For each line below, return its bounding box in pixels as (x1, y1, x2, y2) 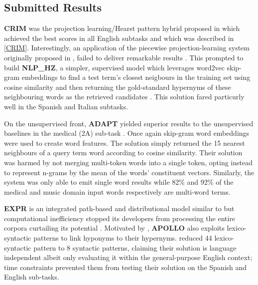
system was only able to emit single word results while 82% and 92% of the (4, 177, 234, 187)
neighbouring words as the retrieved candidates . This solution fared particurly (4, 91, 245, 102)
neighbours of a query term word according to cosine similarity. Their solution (4, 147, 243, 158)
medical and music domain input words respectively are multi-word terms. (4, 186, 231, 197)
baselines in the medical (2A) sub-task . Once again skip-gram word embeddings (4, 128, 250, 138)
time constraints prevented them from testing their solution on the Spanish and (4, 262, 247, 272)
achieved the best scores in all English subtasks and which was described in (4, 32, 234, 43)
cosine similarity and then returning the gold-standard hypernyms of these (4, 81, 231, 92)
